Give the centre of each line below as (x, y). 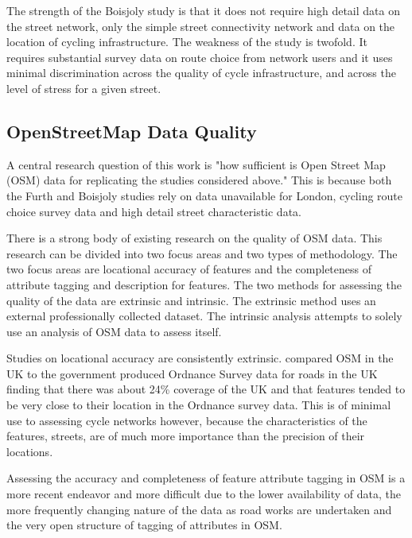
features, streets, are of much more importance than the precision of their (186, 436)
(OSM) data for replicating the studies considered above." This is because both (199, 180)
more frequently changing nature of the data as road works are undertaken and (199, 509)
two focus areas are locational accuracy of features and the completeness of (189, 269)
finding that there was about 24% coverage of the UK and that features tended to (206, 389)
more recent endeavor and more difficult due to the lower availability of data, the (204, 494)
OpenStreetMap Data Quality (132, 131)
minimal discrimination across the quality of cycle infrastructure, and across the (201, 73)
